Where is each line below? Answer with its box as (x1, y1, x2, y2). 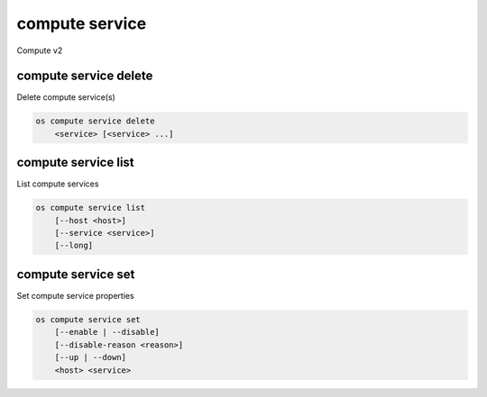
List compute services (16, 178, 99, 189)
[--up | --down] (54, 352, 126, 363)
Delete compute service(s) (16, 92, 116, 103)
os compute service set (35, 314, 142, 324)
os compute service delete (35, 116, 155, 126)
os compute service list (35, 203, 146, 213)
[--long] (54, 240, 94, 251)
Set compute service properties (16, 290, 134, 301)
